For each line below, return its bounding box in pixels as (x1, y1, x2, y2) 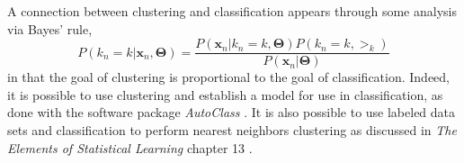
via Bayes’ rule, (7, 19, 93, 38)
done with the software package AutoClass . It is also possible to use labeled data (7, 103, 456, 122)
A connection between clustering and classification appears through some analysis (7, 2, 457, 20)
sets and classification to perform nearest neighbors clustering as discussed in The (7, 121, 457, 140)
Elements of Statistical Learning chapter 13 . (7, 138, 253, 157)
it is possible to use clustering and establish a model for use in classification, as (7, 85, 443, 104)
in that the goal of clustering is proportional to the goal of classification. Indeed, (7, 68, 451, 86)
